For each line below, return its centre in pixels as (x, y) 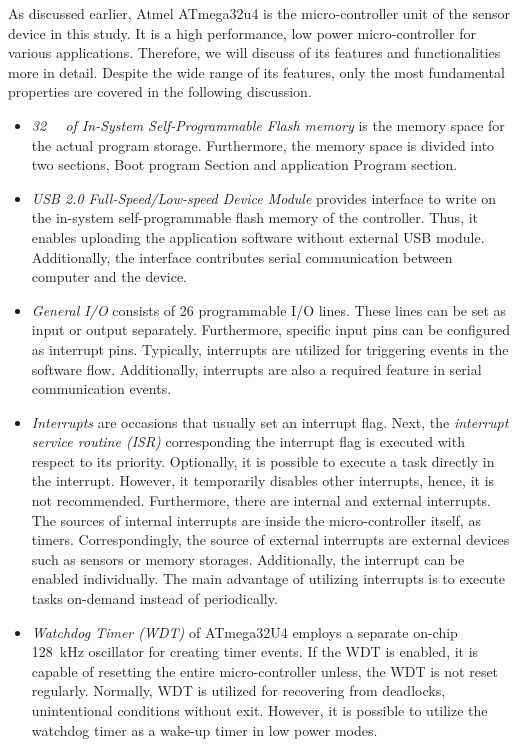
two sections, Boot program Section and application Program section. (244, 164)
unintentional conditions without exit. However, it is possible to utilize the (259, 710)
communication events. (101, 388)
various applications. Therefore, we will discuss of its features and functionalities (254, 52)
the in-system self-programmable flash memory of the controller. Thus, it (255, 217)
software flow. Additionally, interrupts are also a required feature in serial (256, 368)
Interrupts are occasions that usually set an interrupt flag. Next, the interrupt (270, 421)
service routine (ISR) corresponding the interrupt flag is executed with (248, 441)
